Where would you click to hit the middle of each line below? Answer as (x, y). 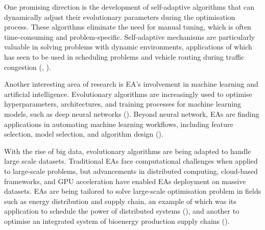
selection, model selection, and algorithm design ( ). (84, 134)
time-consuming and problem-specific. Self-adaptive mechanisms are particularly (130, 36)
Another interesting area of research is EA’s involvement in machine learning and (131, 84)
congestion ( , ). (28, 67)
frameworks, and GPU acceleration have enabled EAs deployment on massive (125, 181)
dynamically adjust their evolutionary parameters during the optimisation (120, 17)
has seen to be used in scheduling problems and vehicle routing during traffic (124, 56)
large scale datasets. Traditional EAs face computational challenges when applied (131, 161)
